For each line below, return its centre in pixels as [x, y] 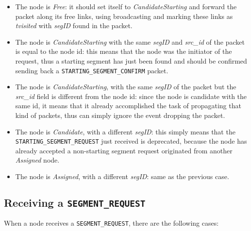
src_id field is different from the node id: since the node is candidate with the [131, 96]
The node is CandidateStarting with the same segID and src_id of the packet [130, 41]
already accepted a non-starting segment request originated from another [124, 150]
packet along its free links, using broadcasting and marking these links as [124, 16]
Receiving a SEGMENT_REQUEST [75, 203]
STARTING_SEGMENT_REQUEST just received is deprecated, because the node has [131, 141]
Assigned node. [37, 160]
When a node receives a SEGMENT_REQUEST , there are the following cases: [111, 223]
